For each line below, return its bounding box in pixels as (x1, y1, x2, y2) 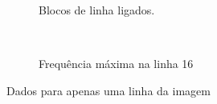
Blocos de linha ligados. (39, 2, 155, 18)
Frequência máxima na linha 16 (39, 55, 194, 72)
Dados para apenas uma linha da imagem (6, 82, 211, 98)
